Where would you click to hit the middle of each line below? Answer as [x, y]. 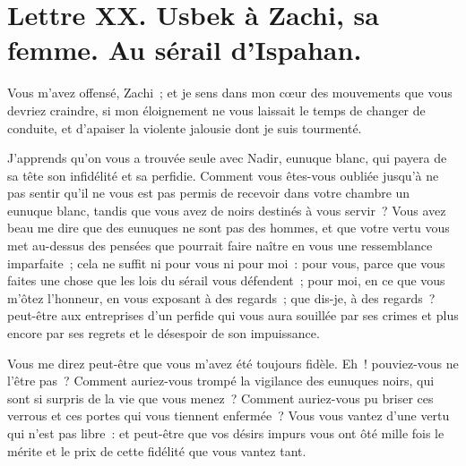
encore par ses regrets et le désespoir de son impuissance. [164, 333]
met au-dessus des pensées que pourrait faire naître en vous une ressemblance [220, 246]
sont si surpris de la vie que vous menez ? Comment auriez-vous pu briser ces [220, 398]
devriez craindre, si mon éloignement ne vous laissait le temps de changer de [216, 110]
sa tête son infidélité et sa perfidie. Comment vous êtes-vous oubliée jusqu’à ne [223, 175]
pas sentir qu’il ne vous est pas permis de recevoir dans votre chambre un [209, 193]
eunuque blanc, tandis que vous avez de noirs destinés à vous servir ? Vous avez [227, 210]
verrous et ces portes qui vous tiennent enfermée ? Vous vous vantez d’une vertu [229, 415]
